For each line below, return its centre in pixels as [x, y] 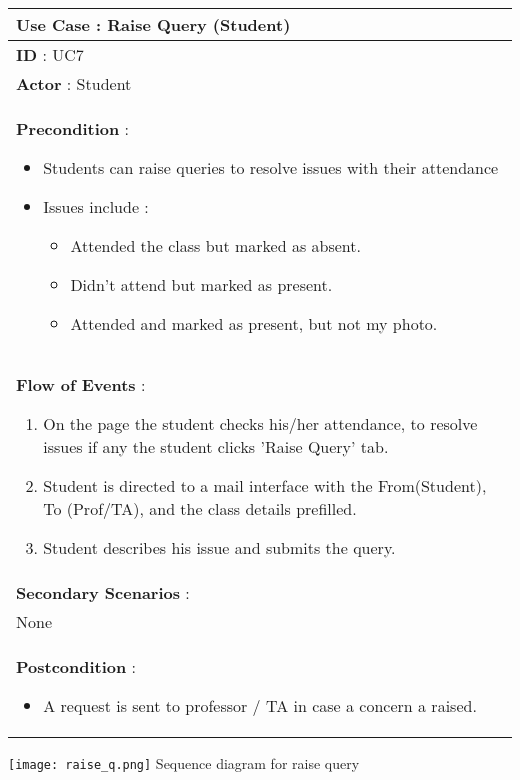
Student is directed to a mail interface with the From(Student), [265, 485]
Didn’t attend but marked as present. [201, 284]
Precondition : [72, 128]
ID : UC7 [50, 54]
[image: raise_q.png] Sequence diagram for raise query [184, 763]
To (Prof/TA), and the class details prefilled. [200, 508]
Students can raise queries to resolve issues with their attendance [271, 167]
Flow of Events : [81, 384]
